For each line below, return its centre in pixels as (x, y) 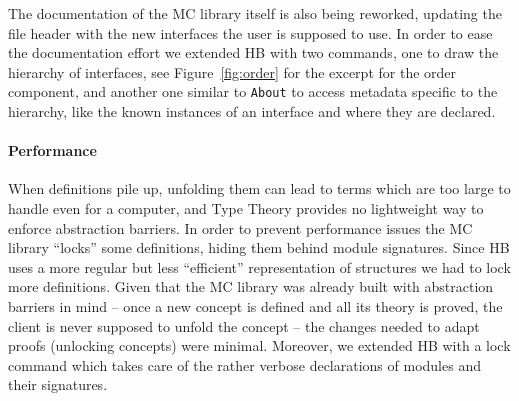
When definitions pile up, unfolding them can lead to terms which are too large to (259, 188)
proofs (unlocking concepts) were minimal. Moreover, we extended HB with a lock (259, 345)
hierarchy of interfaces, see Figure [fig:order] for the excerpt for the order (232, 71)
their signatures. (58, 384)
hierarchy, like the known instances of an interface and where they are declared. (252, 111)
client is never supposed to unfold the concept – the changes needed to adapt (244, 325)
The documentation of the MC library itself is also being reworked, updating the (255, 13)
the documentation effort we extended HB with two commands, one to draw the (253, 52)
